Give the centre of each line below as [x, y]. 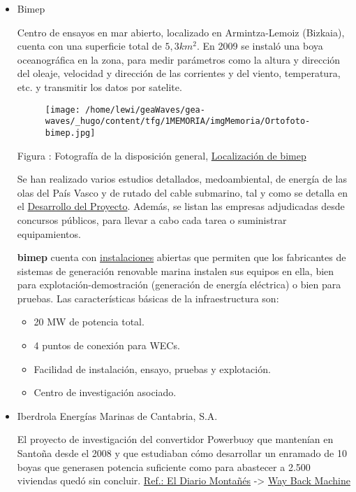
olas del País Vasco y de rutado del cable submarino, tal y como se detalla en [182, 192]
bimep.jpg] [70, 133]
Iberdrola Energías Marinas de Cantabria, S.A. [117, 415]
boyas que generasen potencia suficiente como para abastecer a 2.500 [164, 466]
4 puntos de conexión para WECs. [107, 345]
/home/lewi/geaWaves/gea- [145, 110]
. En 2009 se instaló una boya [260, 46]
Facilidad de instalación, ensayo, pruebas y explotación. [152, 368]
